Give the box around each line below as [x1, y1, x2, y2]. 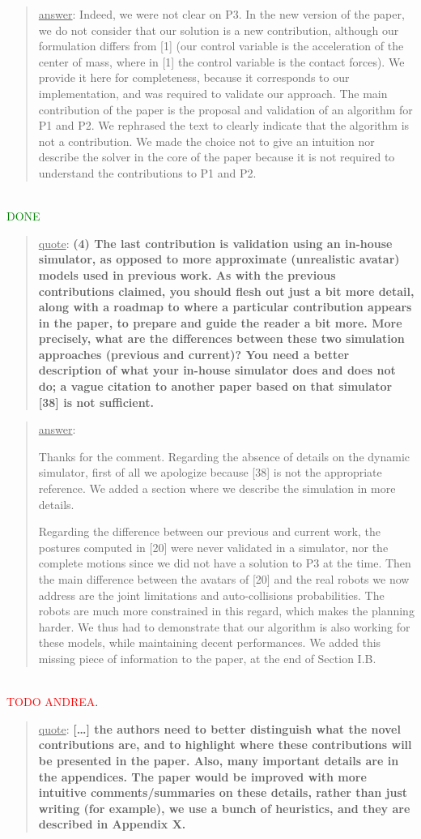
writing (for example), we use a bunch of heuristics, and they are [38, 799, 410, 816]
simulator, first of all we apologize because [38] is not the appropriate [38, 464, 382, 481]
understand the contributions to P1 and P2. [38, 164, 257, 181]
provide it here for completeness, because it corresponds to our [38, 69, 350, 86]
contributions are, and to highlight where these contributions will [38, 736, 412, 753]
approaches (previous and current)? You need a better [38, 345, 350, 362]
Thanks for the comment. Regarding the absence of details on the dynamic [38, 447, 410, 464]
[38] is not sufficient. [38, 393, 154, 410]
